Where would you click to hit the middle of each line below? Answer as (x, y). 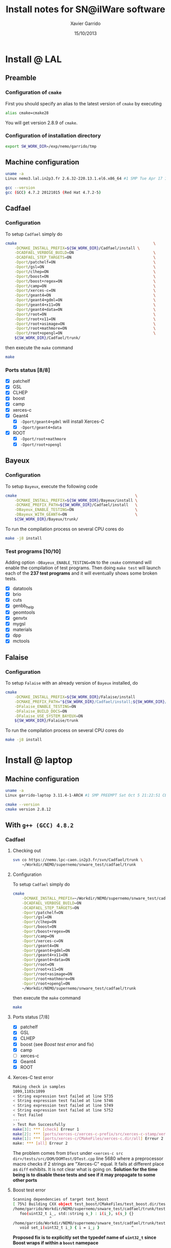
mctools (21, 641)
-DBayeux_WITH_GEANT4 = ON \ (76, 515)
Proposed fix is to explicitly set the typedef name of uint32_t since (84, 1237)
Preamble (21, 78)
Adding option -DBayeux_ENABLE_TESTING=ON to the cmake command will (78, 562)
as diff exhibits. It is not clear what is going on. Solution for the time (85, 1170)
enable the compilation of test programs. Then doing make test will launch (83, 568)
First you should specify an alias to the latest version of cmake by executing (83, 103)
